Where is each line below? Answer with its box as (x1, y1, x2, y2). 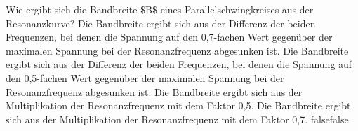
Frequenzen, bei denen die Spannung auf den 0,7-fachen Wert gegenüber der (6, 29, 333, 44)
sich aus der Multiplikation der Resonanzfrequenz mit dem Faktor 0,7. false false (6, 111, 349, 126)
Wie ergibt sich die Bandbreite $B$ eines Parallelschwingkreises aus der (6, 2, 314, 16)
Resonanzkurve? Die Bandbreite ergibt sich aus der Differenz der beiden (6, 15, 316, 30)
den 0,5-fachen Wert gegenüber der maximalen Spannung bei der (6, 70, 284, 85)
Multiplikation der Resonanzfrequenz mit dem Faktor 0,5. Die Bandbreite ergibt (6, 98, 351, 113)
